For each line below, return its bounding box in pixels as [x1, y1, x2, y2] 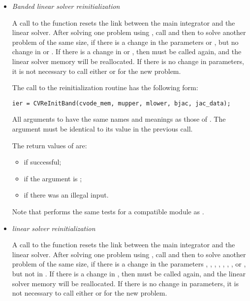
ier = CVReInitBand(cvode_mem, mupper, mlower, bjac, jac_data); [12, 100, 231, 107]
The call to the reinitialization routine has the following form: [12, 82, 198, 93]
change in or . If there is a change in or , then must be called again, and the [12, 46, 242, 57]
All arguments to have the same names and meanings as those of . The [12, 114, 226, 124]
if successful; [24, 157, 62, 167]
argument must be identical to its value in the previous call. [12, 124, 193, 134]
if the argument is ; [24, 173, 82, 183]
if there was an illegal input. [24, 190, 109, 200]
